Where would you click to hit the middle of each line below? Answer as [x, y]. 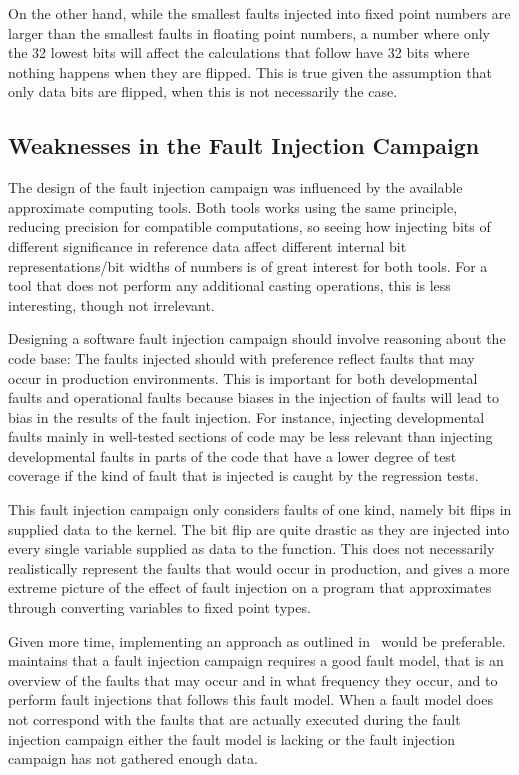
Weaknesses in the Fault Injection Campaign [244, 145]
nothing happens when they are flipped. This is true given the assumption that [250, 71]
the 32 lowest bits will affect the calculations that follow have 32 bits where [239, 52]
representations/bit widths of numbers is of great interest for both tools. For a [248, 265]
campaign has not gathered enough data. [133, 758]
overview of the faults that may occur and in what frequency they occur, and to [253, 679]
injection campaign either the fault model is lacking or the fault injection [232, 738]
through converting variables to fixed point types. [159, 607]
